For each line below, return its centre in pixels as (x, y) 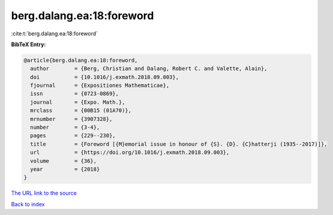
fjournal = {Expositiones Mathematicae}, (100, 86)
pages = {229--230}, (73, 136)
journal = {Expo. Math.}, (78, 102)
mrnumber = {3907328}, (71, 119)
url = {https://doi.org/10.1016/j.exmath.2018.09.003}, (130, 152)
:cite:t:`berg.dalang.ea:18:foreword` (55, 34)
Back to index (28, 204)
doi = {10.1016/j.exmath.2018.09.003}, (105, 77)
